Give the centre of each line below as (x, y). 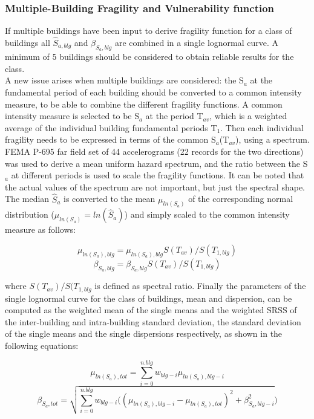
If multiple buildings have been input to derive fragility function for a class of (149, 31)
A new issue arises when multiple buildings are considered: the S (124, 80)
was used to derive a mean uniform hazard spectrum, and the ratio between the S (156, 163)
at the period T (174, 116)
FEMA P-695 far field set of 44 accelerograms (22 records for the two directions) (154, 151)
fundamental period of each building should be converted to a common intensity (153, 92)
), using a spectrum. (273, 139)
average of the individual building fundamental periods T (111, 127)
